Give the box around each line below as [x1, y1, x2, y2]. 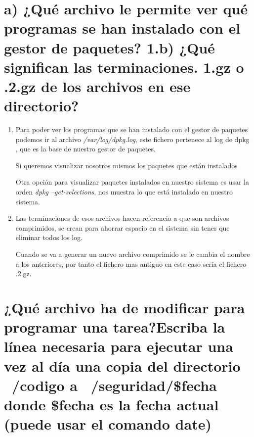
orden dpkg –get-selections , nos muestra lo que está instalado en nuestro [15, 187, 233, 197]
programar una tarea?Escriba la [4, 317, 225, 337]
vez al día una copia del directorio [4, 355, 241, 376]
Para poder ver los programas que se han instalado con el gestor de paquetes [15, 124, 248, 135]
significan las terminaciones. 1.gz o [4, 56, 244, 77]
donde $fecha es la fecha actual [4, 394, 219, 414]
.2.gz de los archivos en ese [4, 76, 191, 96]
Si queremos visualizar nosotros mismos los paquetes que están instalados [15, 160, 238, 170]
